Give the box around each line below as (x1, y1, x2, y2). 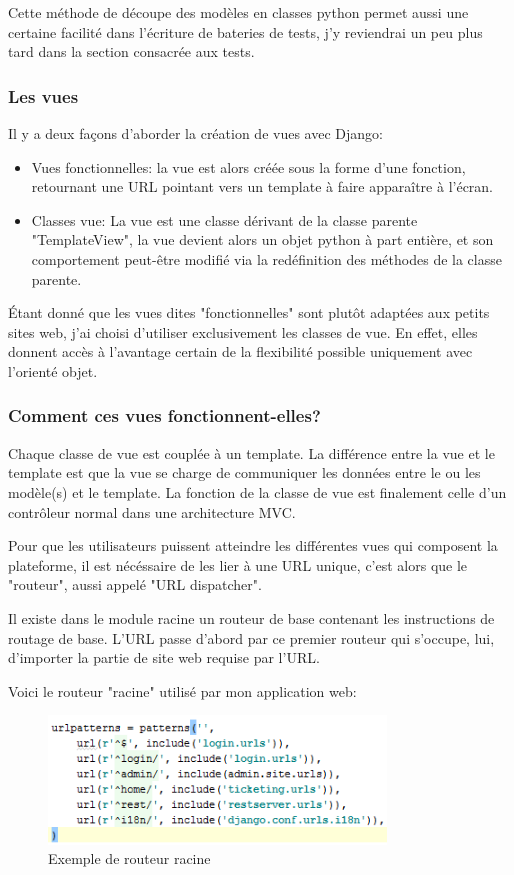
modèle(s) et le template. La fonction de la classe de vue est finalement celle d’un (8, 481, 507, 502)
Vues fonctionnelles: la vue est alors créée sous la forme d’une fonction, (31, 156, 466, 177)
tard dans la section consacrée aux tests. (8, 41, 255, 62)
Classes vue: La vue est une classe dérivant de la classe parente (31, 209, 418, 230)
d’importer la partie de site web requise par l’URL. (8, 647, 320, 668)
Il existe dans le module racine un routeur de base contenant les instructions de (8, 607, 495, 628)
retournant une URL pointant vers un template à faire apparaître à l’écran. (31, 176, 494, 197)
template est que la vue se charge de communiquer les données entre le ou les (8, 462, 481, 483)
